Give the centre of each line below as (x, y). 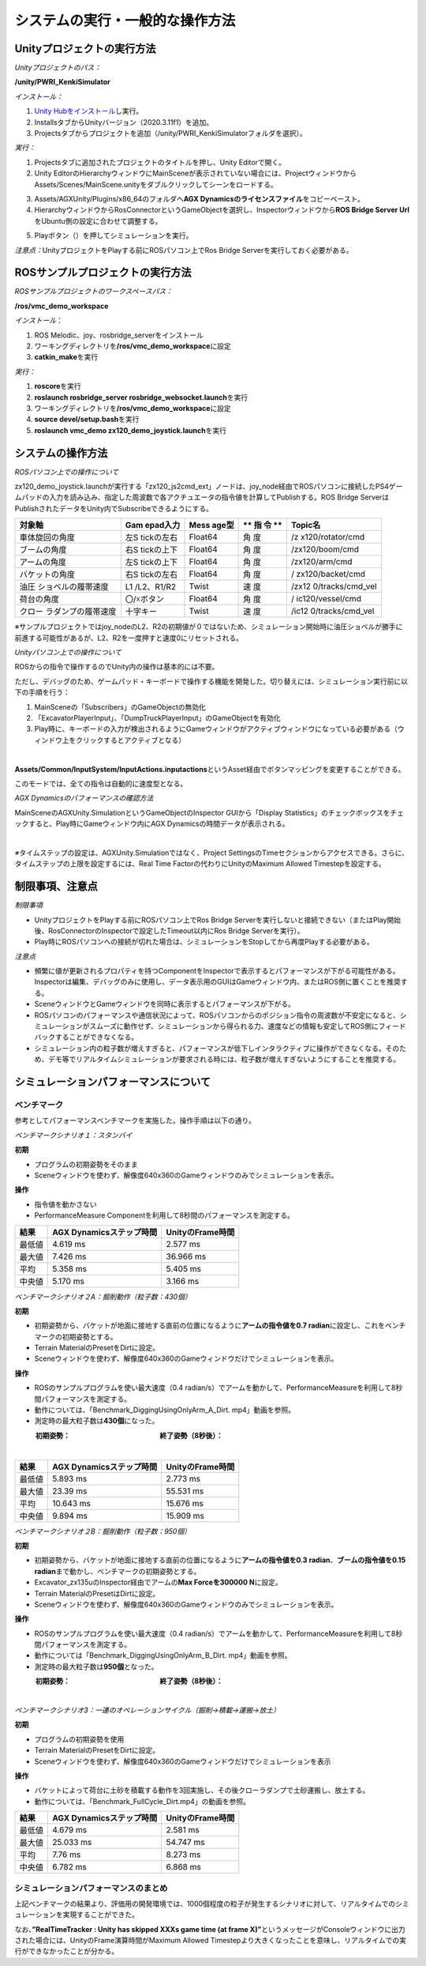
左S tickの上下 (151, 563)
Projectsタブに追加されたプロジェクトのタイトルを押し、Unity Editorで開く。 (160, 162)
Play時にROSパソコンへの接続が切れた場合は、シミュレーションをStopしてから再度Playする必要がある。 (204, 942)
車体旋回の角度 (47, 537)
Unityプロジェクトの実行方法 (85, 49)
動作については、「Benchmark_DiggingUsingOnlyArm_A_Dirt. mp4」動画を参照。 (165, 1410)
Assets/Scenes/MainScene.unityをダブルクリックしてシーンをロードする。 (156, 184)
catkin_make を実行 (66, 357)
